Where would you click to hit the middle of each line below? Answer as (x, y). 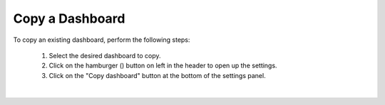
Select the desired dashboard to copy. (105, 55)
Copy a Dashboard (69, 18)
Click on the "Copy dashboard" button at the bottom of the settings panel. (158, 75)
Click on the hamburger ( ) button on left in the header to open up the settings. (163, 66)
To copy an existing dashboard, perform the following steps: (102, 40)
